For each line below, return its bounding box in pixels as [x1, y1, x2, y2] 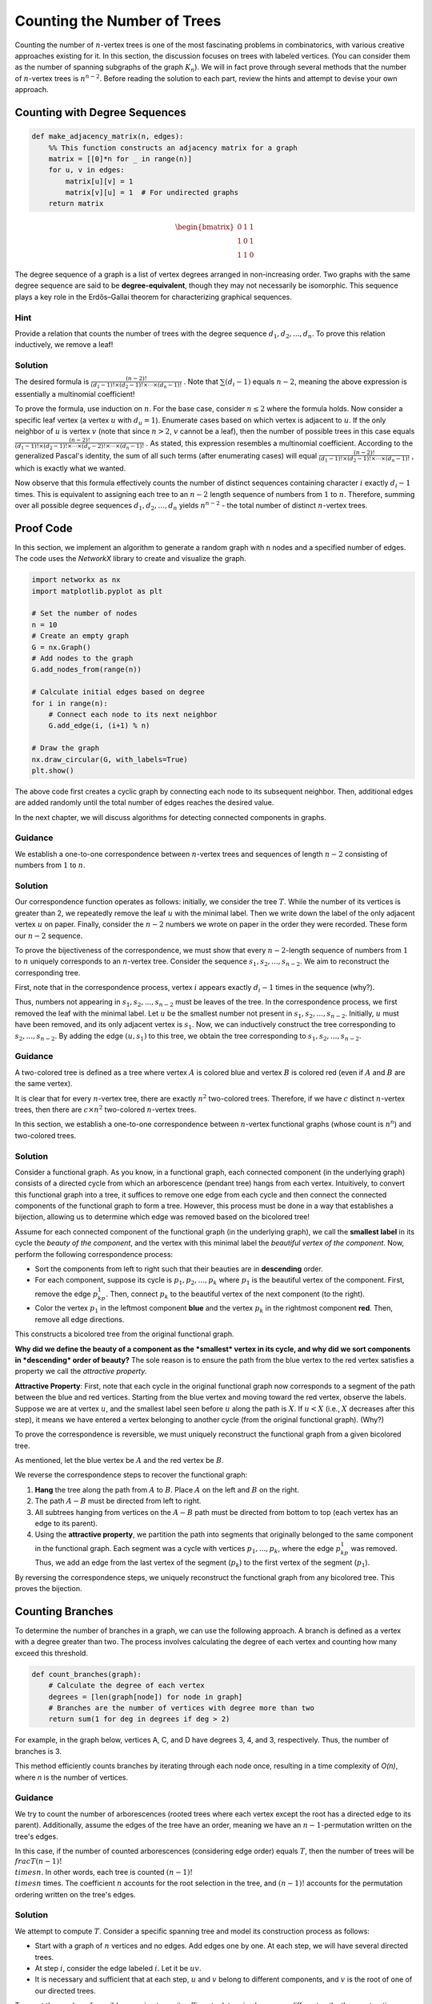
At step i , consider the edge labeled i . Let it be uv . [34, 1963, 202, 1973]
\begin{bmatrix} [174, 223, 235, 232]
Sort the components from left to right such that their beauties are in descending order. [34, 1264, 323, 1274]
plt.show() [31, 766, 74, 775]
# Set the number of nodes [31, 609, 138, 618]
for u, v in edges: [48, 165, 126, 175]
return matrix [48, 199, 104, 208]
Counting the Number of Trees [14, 12, 222, 30]
